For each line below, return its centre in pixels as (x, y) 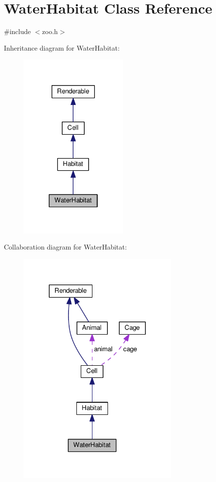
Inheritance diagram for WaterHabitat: (62, 47)
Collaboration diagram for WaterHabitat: (65, 247)
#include (18, 31)
